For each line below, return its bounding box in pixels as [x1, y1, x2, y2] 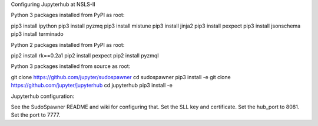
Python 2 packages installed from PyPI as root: [11, 41, 125, 48]
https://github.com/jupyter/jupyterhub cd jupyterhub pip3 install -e [11, 82, 173, 89]
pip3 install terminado [11, 30, 64, 38]
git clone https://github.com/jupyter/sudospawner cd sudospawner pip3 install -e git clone [11, 73, 231, 80]
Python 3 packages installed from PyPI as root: [11, 12, 125, 19]
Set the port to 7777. [11, 111, 61, 118]
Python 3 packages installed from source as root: [11, 63, 131, 70]
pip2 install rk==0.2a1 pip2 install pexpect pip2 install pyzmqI [11, 52, 159, 59]
